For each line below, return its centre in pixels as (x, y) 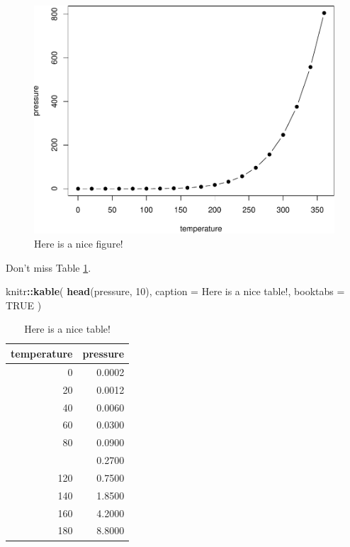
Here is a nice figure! (79, 243)
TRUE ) (24, 305)
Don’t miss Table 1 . (49, 267)
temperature (42, 353)
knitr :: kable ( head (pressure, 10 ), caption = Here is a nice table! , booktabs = (175, 291)
